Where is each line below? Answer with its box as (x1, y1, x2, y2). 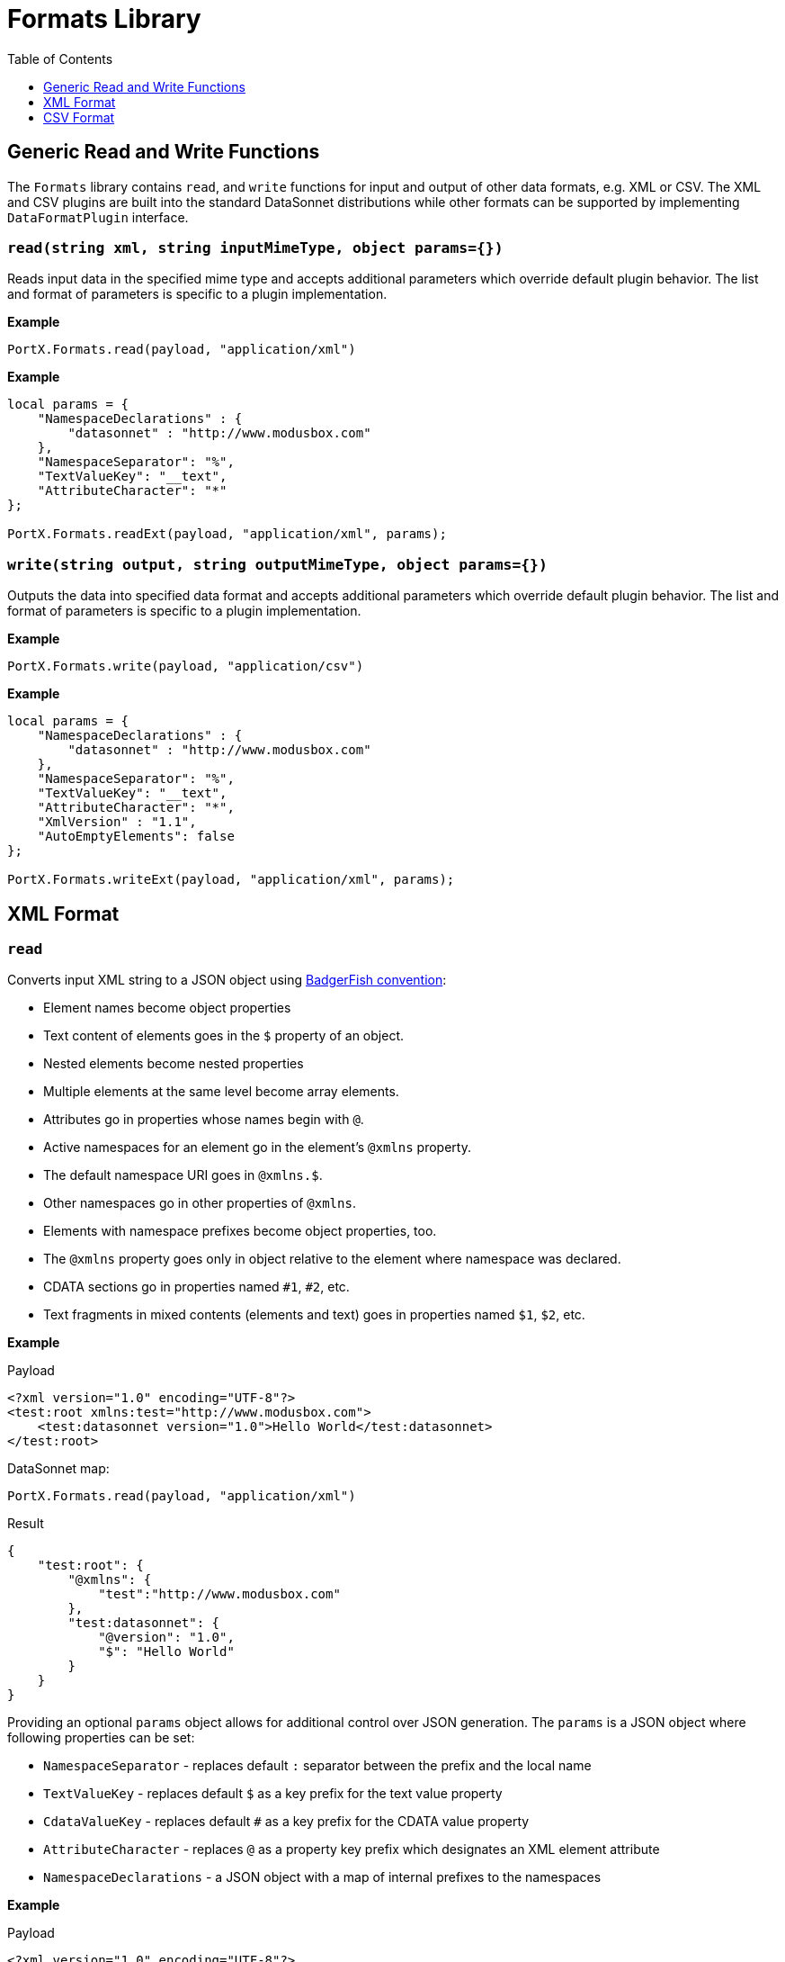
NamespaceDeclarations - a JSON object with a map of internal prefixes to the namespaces (43, 1869, 602, 1885)
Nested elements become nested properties (43, 1056, 304, 1072)
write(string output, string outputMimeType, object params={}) (7, 555, 548, 573)
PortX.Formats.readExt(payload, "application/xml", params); (7, 526, 447, 542)
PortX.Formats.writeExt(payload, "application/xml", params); (7, 872, 455, 887)
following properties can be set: (7, 1730, 195, 1746)
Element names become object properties (43, 1000, 291, 1016)
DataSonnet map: (7, 1461, 110, 1477)
